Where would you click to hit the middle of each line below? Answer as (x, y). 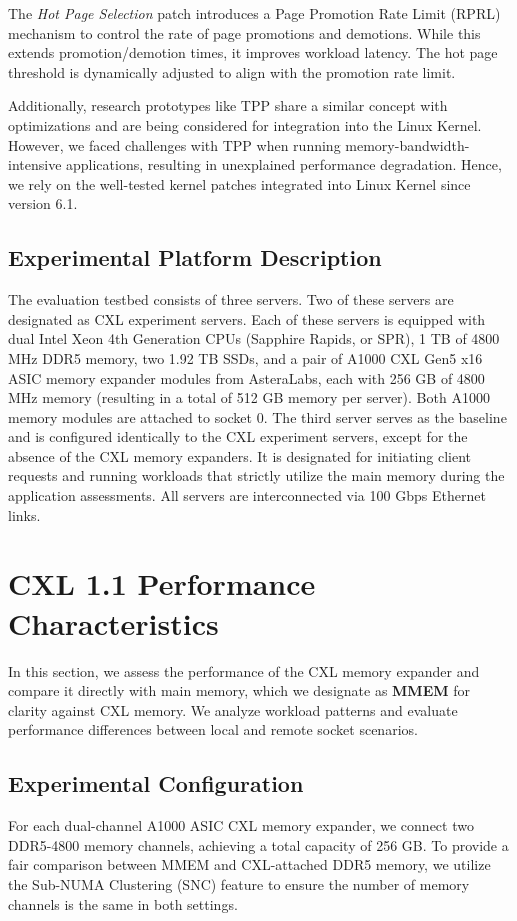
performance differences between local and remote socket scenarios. (213, 729)
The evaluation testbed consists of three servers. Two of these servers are (231, 299)
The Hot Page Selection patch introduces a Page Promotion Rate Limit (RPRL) (254, 13)
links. (24, 514)
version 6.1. (43, 203)
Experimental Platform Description (195, 257)
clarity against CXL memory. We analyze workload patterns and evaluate (233, 709)
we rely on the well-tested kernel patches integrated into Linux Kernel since (239, 183)
